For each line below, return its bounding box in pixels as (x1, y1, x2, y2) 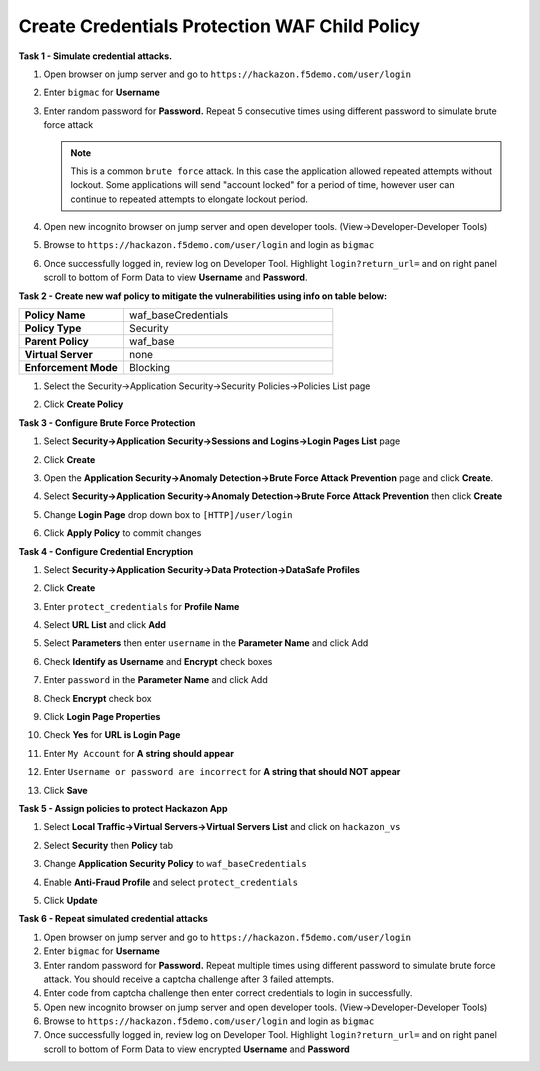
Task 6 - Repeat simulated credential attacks (18, 913, 209, 925)
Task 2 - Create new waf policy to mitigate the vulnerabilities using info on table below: (18, 290, 388, 302)
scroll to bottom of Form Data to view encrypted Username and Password (43, 1043, 350, 1055)
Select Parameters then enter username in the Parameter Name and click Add (43, 637, 369, 649)
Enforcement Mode (24, 361, 119, 375)
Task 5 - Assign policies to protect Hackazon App (18, 803, 228, 814)
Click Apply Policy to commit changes (43, 527, 202, 539)
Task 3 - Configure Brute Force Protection (18, 416, 196, 429)
